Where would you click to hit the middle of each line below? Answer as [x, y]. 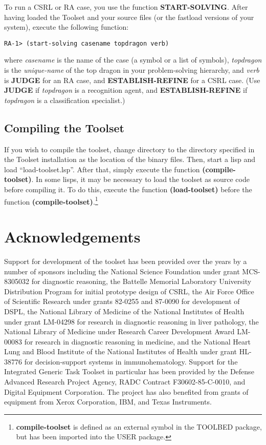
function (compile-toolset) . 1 [51, 200]
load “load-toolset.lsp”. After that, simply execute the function [102, 169]
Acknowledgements [72, 237]
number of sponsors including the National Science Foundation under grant [122, 271]
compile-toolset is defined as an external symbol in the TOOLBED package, [139, 426]
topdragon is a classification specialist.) [65, 100]
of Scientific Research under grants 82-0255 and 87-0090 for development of [122, 301]
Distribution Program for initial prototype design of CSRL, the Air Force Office [129, 291]
